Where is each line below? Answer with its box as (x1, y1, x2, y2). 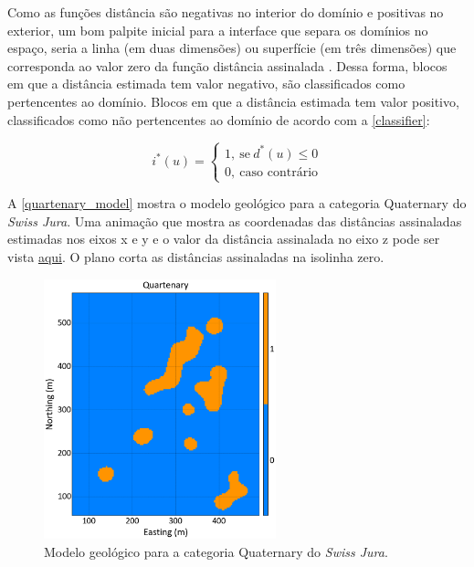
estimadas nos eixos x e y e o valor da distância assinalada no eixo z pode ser (7, 229, 440, 248)
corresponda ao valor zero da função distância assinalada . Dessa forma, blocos (7, 56, 448, 75)
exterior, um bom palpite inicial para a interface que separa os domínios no (7, 20, 428, 39)
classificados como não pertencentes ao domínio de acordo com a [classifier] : (7, 110, 430, 129)
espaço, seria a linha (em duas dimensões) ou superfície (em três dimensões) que (7, 38, 457, 58)
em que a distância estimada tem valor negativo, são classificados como (7, 74, 406, 93)
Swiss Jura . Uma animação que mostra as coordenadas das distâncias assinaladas (7, 211, 462, 230)
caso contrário (239, 165, 319, 179)
